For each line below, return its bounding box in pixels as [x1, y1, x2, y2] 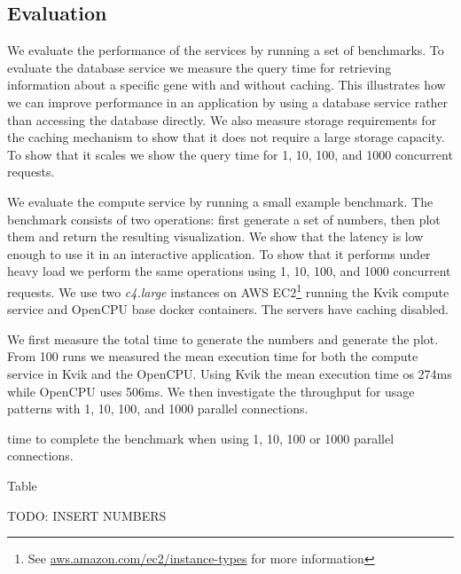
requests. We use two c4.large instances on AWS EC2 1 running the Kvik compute [7, 279, 449, 301]
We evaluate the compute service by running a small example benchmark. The [7, 192, 434, 210]
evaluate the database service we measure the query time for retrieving [7, 58, 392, 76]
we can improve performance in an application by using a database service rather [7, 92, 449, 111]
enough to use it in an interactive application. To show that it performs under [7, 244, 431, 263]
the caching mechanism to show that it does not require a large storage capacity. [7, 128, 445, 146]
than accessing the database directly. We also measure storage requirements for [7, 110, 437, 129]
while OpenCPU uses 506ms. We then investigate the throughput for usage [7, 381, 415, 400]
